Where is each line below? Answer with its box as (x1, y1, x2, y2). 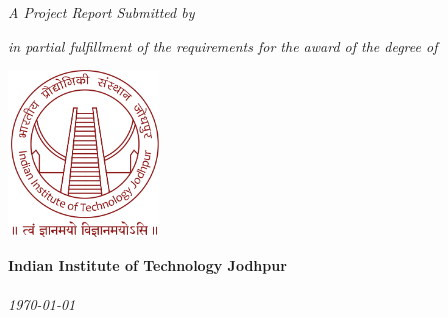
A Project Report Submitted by (8, 2, 195, 22)
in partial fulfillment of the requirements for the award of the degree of (8, 35, 438, 56)
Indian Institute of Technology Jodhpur (8, 254, 287, 275)
